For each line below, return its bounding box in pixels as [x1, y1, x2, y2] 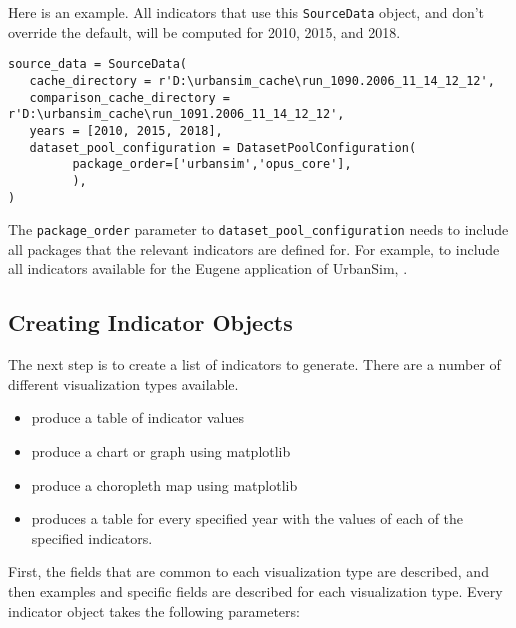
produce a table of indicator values [31, 407, 244, 428]
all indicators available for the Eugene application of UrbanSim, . [8, 258, 408, 279]
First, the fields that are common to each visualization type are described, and [8, 561, 489, 582]
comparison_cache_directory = [29, 90, 230, 105]
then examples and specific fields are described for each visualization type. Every [8, 580, 503, 601]
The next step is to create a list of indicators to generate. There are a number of [8, 354, 501, 375]
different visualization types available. [8, 373, 239, 394]
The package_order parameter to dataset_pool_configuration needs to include [8, 219, 509, 240]
